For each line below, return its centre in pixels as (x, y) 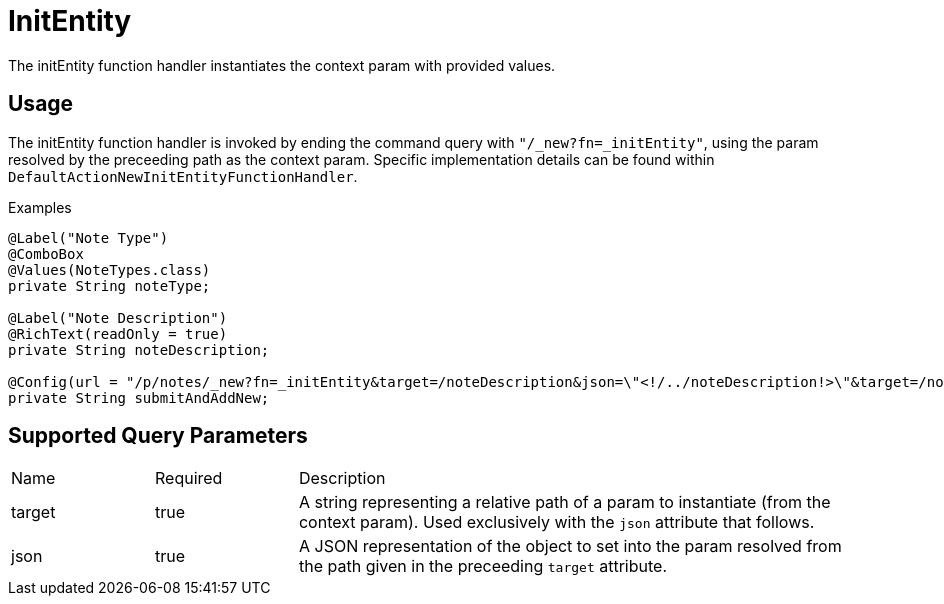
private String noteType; (109, 285)
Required (188, 478)
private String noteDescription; (139, 349)
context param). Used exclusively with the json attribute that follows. (556, 522)
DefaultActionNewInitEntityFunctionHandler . (183, 176)
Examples (40, 207)
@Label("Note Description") (118, 317)
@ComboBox (46, 253)
